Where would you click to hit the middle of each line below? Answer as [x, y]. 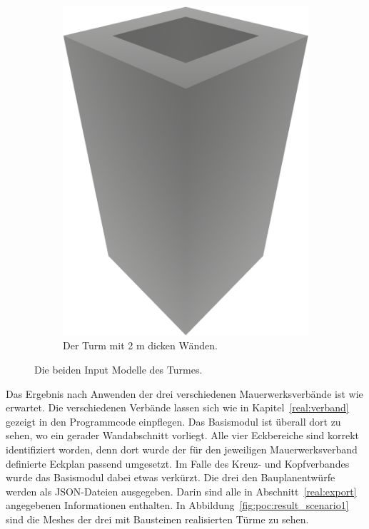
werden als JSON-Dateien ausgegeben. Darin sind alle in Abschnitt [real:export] [181, 491]
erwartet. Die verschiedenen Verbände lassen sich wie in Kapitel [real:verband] [177, 407]
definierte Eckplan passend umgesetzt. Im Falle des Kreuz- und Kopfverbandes [178, 463]
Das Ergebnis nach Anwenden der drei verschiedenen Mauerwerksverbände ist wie [184, 393]
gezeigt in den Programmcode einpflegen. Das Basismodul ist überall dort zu [173, 421]
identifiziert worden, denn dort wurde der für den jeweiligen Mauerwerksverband [182, 450]
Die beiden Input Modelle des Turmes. [118, 370]
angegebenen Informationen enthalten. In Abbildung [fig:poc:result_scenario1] [177, 505]
